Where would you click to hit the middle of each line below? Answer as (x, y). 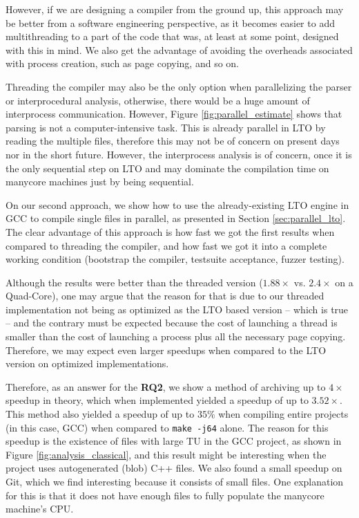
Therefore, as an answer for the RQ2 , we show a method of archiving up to (166, 386)
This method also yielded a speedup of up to (100, 414)
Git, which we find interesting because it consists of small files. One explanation (175, 482)
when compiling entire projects (283, 414)
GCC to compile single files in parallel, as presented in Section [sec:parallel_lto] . (176, 218)
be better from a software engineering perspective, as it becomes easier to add (170, 22)
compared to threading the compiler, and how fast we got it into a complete (166, 245)
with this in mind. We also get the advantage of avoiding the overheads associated (179, 49)
